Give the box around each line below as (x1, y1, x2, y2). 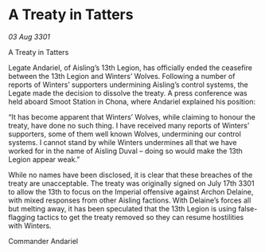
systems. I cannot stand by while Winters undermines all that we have (8, 137, 237, 147)
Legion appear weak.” (8, 154, 80, 164)
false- (238, 203, 258, 213)
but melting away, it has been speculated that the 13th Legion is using (8, 203, 237, 213)
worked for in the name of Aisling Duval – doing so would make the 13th (8, 146, 243, 156)
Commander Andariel (8, 236, 78, 246)
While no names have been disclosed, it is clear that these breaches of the (8, 170, 253, 179)
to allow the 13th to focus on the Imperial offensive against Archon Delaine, (8, 187, 254, 196)
